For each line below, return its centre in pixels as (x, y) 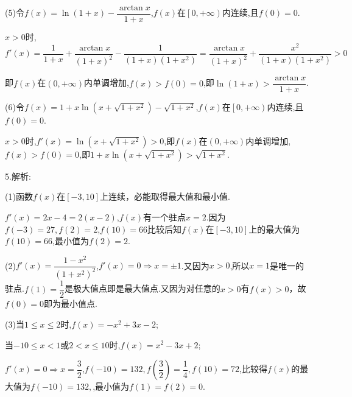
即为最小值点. (71, 304)
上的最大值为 (274, 229)
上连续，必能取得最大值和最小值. (165, 196)
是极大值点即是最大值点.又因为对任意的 (142, 288)
